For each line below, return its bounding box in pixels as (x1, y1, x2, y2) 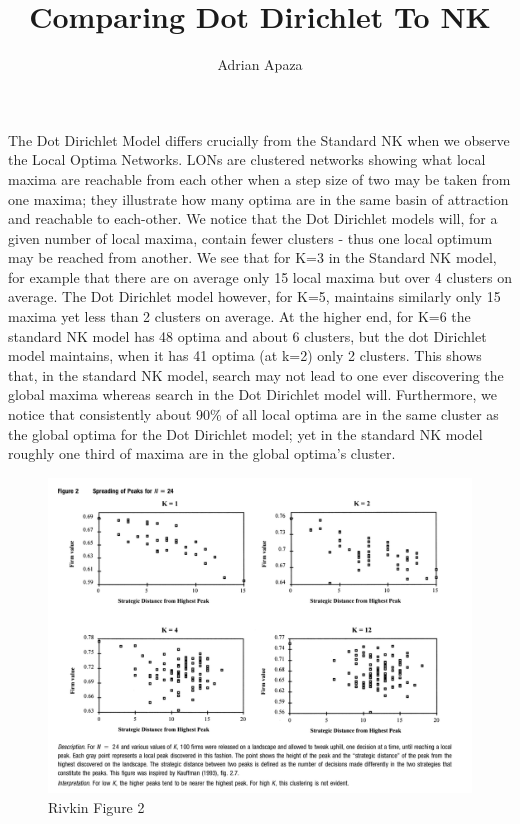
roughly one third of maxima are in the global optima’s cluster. (8, 443, 396, 464)
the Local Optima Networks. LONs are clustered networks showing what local (8, 149, 486, 170)
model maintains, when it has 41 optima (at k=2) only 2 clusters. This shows (8, 345, 482, 366)
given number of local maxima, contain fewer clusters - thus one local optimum (8, 227, 493, 248)
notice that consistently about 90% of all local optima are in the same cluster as (8, 404, 499, 425)
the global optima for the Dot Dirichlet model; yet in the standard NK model (8, 423, 483, 444)
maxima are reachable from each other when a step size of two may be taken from (8, 168, 511, 189)
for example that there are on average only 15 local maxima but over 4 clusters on (8, 266, 512, 287)
